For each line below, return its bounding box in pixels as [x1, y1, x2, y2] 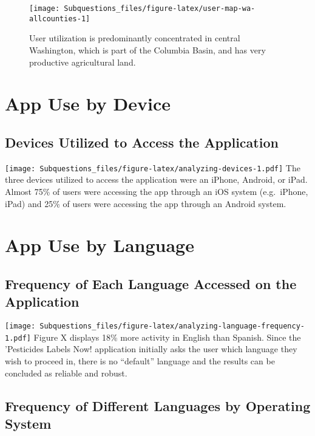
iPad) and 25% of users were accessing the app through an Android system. [5, 197, 286, 209]
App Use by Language [5, 233, 194, 257]
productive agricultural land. [29, 55, 136, 68]
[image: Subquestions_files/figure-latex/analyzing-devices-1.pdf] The [5, 161, 300, 174]
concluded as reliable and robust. [5, 366, 127, 379]
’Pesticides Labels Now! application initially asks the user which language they [5, 342, 297, 355]
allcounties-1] [29, 14, 90, 23]
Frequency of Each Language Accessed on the [5, 274, 297, 293]
